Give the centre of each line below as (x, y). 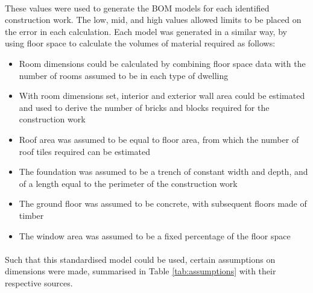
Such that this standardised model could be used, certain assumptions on (140, 259)
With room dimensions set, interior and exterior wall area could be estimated (162, 96)
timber (31, 215)
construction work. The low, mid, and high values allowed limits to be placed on (153, 20)
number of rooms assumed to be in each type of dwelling (124, 75)
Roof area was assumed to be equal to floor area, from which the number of (159, 139)
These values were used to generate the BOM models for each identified (137, 8)
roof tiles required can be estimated (85, 151)
